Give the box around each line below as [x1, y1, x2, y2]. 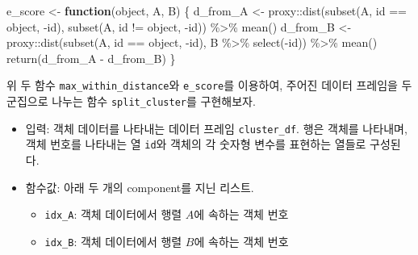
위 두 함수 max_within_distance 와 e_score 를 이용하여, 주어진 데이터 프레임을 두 [6, 77, 412, 94]
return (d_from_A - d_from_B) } [6, 49, 176, 66]
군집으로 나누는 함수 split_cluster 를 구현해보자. [6, 93, 256, 110]
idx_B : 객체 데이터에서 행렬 [44, 232, 182, 249]
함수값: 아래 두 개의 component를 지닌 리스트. [25, 178, 254, 195]
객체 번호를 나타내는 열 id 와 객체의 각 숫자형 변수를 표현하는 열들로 [25, 136, 366, 153]
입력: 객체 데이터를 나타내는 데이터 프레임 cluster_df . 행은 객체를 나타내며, [25, 119, 408, 136]
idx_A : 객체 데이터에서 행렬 [44, 206, 182, 223]
